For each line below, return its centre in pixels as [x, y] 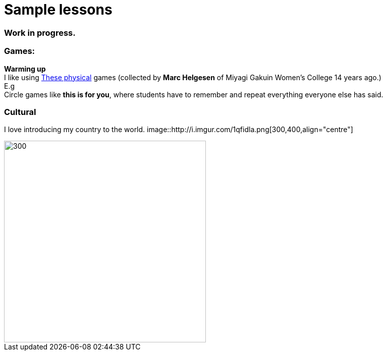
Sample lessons [58, 10]
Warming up [25, 69]
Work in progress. [40, 33]
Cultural [20, 112]
